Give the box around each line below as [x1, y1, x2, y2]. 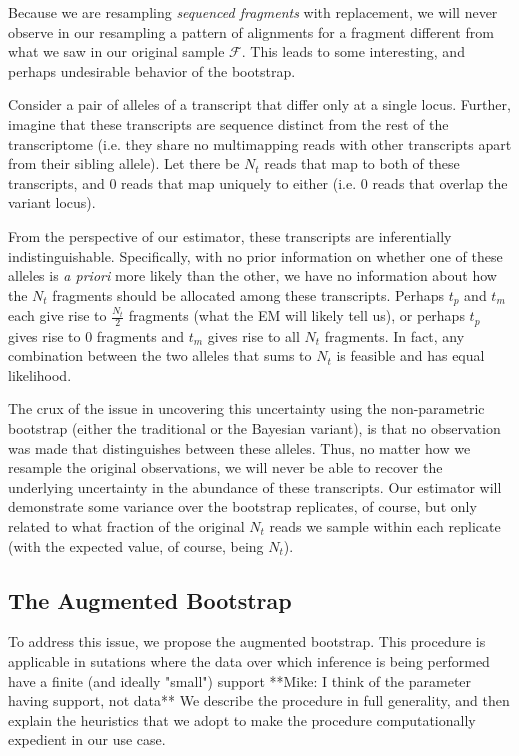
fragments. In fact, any [324, 325, 465, 346]
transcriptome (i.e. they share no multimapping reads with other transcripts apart [8, 133, 512, 154]
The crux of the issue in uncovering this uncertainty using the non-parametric [8, 398, 485, 419]
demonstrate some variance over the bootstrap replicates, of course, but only [8, 496, 477, 517]
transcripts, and [8, 172, 105, 193]
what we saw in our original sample [8, 41, 225, 62]
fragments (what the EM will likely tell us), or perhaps [128, 305, 465, 326]
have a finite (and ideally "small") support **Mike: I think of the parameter [8, 670, 472, 691]
